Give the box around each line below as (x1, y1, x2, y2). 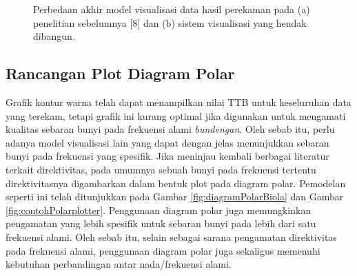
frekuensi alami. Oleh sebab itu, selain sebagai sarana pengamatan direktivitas (6, 229, 337, 244)
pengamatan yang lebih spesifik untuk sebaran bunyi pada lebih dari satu (6, 216, 316, 231)
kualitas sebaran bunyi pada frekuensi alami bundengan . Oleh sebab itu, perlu (6, 122, 335, 136)
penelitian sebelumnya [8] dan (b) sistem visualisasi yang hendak (33, 15, 307, 30)
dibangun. (33, 29, 75, 43)
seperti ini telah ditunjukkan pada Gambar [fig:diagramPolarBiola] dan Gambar (6, 189, 344, 204)
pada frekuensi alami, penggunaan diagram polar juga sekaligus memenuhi (6, 243, 320, 257)
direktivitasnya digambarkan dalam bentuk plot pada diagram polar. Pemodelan (6, 176, 346, 190)
